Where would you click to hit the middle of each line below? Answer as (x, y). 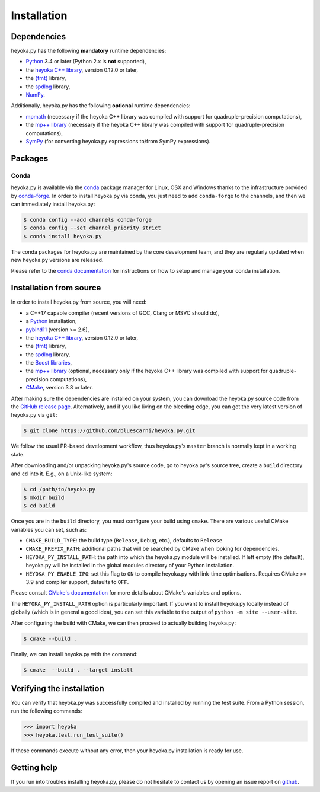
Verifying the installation (57, 689)
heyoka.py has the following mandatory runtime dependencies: (89, 51)
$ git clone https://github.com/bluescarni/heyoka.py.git (109, 431)
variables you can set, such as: (49, 529)
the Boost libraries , (49, 363)
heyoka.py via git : (34, 415)
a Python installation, (51, 321)
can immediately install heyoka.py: (53, 204)
